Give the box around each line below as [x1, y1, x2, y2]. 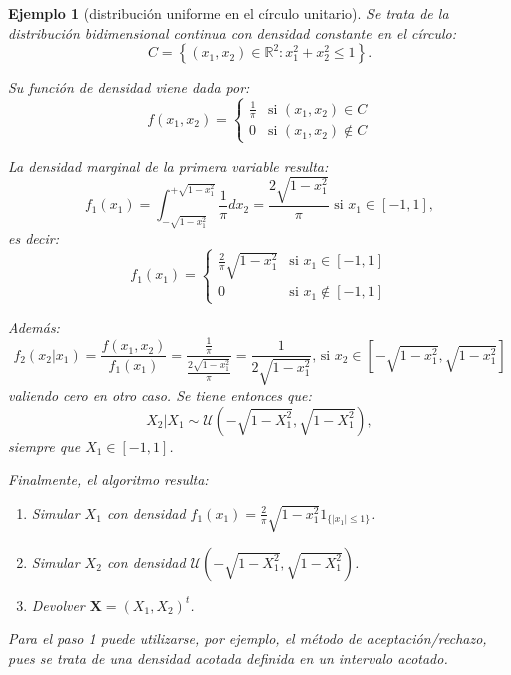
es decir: [8, 227, 60, 248]
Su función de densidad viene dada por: [8, 77, 250, 98]
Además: [8, 316, 60, 337]
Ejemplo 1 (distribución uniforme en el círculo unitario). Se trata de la [8, 3, 449, 23]
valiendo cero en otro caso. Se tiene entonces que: [8, 384, 312, 405]
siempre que [8, 435, 81, 456]
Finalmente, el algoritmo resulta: [8, 469, 209, 490]
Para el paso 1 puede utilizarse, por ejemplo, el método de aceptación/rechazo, [8, 628, 487, 649]
